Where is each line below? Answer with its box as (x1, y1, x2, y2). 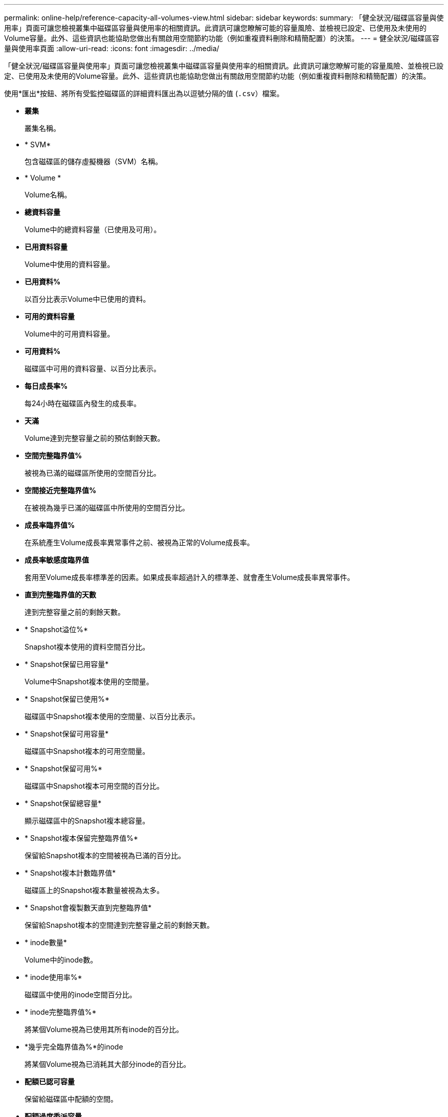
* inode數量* (25, 938, 67, 947)
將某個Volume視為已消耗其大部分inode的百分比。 (25, 1060, 191, 1068)
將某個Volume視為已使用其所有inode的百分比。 (25, 1025, 184, 1034)
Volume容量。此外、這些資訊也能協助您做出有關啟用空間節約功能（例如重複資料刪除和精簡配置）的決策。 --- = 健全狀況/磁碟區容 (4, 34, 439, 42)
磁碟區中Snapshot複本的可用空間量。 (25, 747, 150, 755)
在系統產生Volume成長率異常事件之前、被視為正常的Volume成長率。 (25, 538, 254, 547)
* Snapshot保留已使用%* (25, 695, 110, 703)
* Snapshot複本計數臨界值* (25, 868, 116, 877)
